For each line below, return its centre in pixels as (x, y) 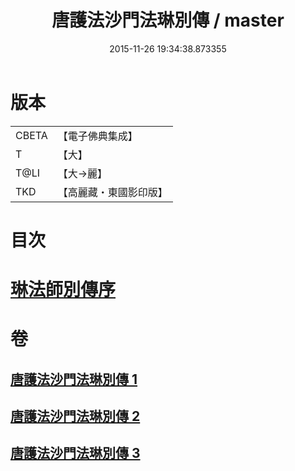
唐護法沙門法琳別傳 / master (168, 20)
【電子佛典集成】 (97, 136)
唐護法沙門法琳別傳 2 (75, 416)
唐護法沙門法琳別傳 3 (75, 453)
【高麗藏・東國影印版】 (112, 192)
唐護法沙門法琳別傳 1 (74, 379)
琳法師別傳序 (63, 290)
